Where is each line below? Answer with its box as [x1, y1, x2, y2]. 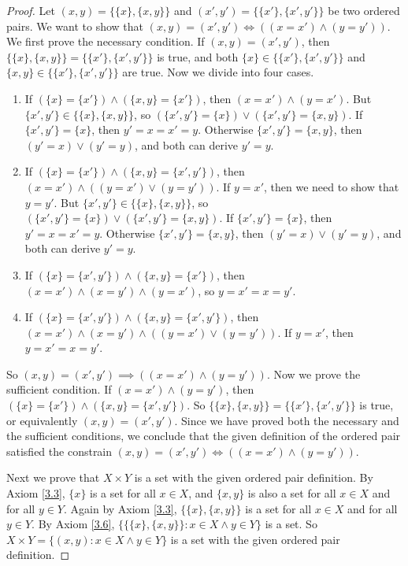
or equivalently [6, 412, 78, 428]
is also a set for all [247, 485, 336, 501]
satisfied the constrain [6, 442, 113, 459]
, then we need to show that [263, 178, 399, 194]
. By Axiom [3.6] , [32, 516, 115, 532]
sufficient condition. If [6, 381, 112, 398]
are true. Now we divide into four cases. [122, 64, 314, 80]
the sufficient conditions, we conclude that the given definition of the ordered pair [6, 427, 401, 444]
